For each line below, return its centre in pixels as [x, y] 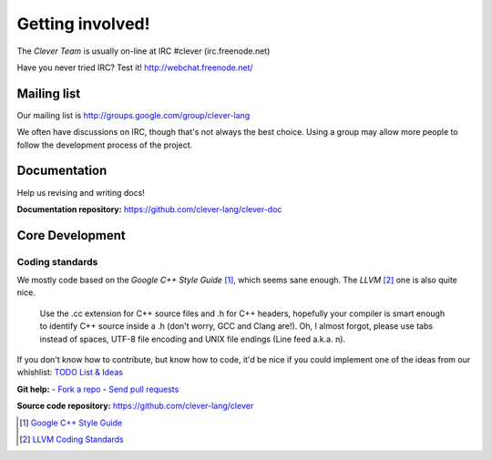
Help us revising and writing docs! [81, 192]
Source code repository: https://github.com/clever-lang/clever [135, 406]
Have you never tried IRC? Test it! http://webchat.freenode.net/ [135, 67]
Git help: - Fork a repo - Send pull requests [98, 389]
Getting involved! [83, 24]
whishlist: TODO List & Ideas [70, 373]
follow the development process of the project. [105, 145]
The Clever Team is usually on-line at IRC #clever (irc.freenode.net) [143, 51]
